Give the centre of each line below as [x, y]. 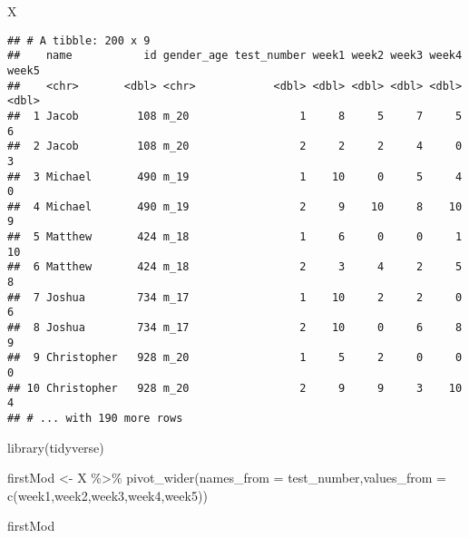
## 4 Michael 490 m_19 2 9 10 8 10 [235, 206]
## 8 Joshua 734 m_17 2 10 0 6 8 [235, 328]
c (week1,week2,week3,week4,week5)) [107, 495]
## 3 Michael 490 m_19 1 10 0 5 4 [235, 176]
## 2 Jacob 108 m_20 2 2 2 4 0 [235, 147]
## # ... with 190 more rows [95, 418]
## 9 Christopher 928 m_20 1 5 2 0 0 [235, 358]
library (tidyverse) [56, 447]
